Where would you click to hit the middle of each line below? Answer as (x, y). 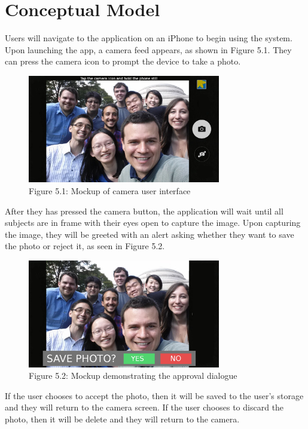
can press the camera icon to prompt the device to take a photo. (123, 61)
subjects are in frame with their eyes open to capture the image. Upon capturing (153, 223)
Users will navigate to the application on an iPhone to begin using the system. (149, 38)
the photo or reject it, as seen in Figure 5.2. (85, 246)
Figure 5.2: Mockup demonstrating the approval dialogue (133, 376)
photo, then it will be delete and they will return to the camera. (122, 419)
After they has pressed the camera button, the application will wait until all (144, 211)
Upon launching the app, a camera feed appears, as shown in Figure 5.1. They (148, 49)
